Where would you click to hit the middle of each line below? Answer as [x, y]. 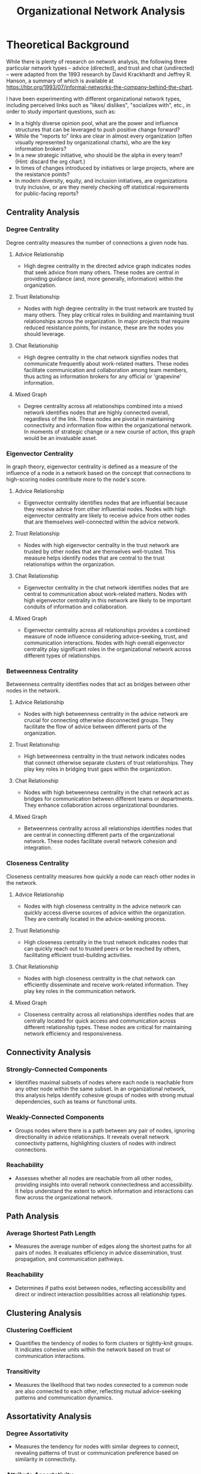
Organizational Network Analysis [101, 11]
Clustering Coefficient [39, 1330]
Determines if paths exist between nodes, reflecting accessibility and [100, 1288]
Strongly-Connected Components [57, 1069]
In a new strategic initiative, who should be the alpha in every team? [99, 155]
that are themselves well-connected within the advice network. [102, 522]
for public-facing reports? [47, 193]
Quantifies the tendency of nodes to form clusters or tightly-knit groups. [104, 1343]
